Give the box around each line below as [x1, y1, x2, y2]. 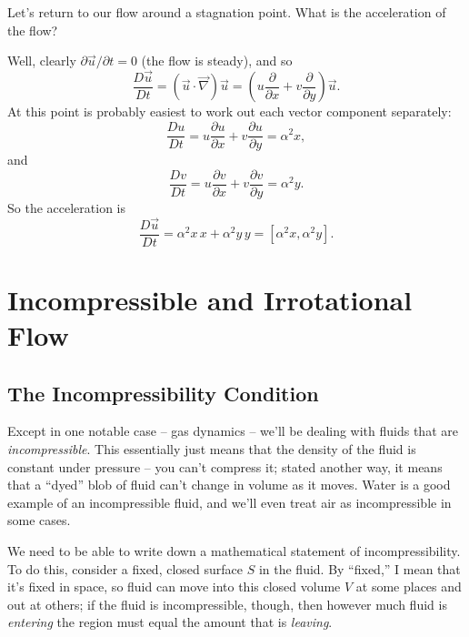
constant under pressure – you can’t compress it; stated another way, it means [7, 457, 443, 476]
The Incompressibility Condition [7, 379, 319, 407]
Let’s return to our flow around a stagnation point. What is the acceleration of [7, 3, 446, 21]
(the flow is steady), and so [141, 51, 293, 70]
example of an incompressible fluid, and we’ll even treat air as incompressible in [7, 492, 452, 511]
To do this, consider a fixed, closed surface [7, 559, 243, 578]
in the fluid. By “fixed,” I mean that [258, 559, 461, 578]
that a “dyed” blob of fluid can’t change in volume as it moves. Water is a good [7, 475, 451, 494]
